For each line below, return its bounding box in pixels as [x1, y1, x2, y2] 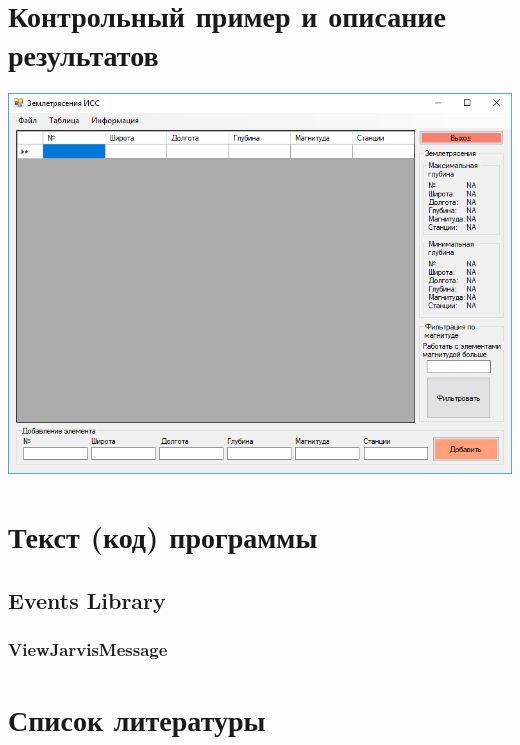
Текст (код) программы [8, 516, 318, 557]
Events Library [8, 584, 166, 615]
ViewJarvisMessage [8, 637, 168, 662]
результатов [8, 34, 159, 75]
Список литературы [8, 699, 266, 740]
